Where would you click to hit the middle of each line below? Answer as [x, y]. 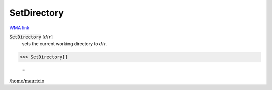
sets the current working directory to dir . [65, 44]
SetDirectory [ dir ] [31, 37]
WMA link [19, 28]
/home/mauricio [27, 81]
